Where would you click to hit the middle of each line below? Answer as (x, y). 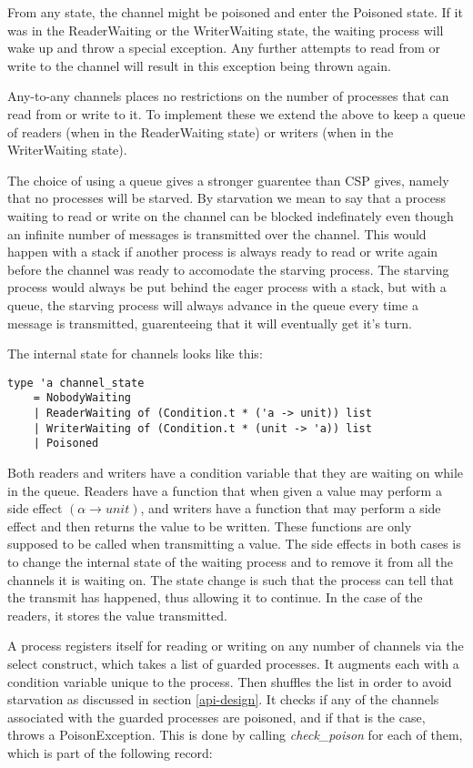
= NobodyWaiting (82, 398)
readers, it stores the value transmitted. (117, 615)
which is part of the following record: (110, 752)
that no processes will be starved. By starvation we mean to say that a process (226, 198)
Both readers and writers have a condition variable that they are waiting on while (236, 472)
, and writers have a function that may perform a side (291, 508)
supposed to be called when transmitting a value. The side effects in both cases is (234, 544)
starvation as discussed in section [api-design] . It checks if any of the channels (223, 699)
